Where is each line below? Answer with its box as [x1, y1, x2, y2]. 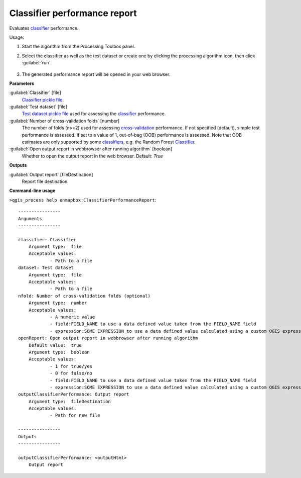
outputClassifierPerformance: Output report [18, 392, 130, 397]
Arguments [18, 216, 42, 221]
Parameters [9, 80, 35, 86]
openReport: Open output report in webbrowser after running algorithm [18, 335, 198, 341]
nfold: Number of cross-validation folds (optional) [18, 293, 150, 299]
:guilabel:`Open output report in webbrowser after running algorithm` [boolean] [9, 146, 173, 152]
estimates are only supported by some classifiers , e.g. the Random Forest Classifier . [22, 139, 196, 145]
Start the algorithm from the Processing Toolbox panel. [22, 43, 135, 50]
